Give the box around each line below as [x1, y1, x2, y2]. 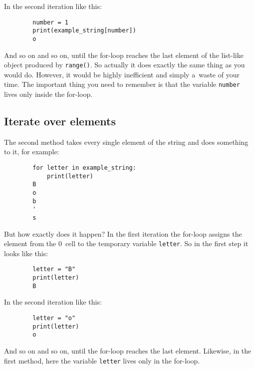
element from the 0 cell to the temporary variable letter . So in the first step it [4, 238, 249, 249]
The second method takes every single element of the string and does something [4, 136, 249, 147]
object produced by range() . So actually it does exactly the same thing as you [4, 59, 245, 70]
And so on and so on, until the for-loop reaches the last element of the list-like [4, 49, 244, 60]
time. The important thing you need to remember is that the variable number [4, 79, 240, 89]
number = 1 [32, 18, 68, 26]
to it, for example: [4, 146, 59, 157]
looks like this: [4, 248, 48, 258]
